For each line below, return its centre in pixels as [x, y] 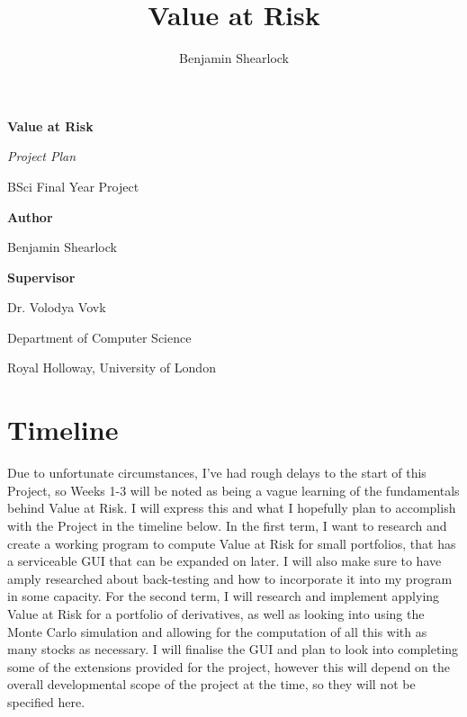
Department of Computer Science [99, 337]
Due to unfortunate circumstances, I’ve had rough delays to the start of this [217, 473]
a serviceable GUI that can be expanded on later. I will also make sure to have [225, 561]
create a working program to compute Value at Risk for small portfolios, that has [232, 543]
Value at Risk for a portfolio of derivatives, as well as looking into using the [216, 613]
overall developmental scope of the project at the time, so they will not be [211, 684]
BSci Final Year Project [73, 186]
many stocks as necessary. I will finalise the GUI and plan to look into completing [233, 649]
